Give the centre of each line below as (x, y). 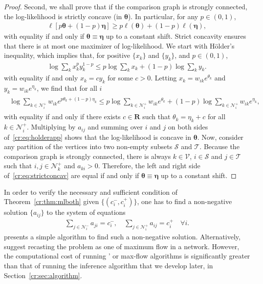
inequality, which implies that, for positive (67, 55)
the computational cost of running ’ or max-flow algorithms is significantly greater (127, 256)
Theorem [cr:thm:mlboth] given (52, 201)
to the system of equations (86, 212)
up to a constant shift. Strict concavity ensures (176, 36)
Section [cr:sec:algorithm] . (43, 275)
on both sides (188, 127)
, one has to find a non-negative (185, 201)
